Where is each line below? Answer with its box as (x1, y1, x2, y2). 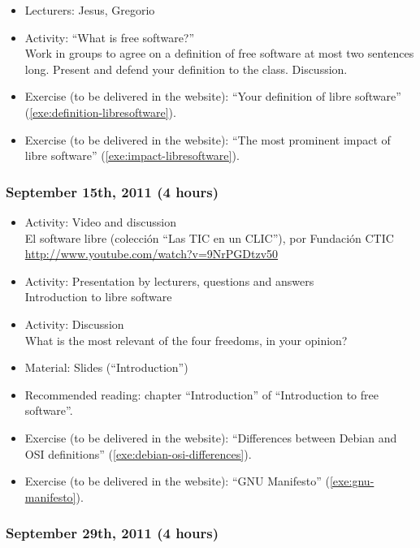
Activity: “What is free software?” (24, 28, 195, 45)
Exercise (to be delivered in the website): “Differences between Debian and (24, 429, 397, 446)
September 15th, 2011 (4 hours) (6, 181, 219, 201)
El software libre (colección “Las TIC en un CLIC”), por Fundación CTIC (24, 229, 394, 246)
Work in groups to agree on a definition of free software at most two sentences (24, 45, 414, 62)
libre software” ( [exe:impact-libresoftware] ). (24, 147, 240, 164)
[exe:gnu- (329, 472, 375, 490)
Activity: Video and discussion (24, 213, 176, 230)
